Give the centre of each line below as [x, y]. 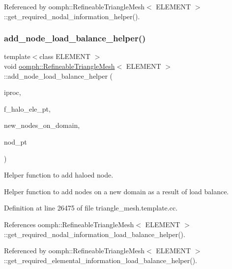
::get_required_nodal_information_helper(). [72, 16]
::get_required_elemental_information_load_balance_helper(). [101, 260]
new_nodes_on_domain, [42, 125]
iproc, [13, 92]
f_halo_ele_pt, [27, 108]
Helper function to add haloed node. [59, 175]
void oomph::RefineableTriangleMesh [59, 66]
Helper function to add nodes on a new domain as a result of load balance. [116, 191]
